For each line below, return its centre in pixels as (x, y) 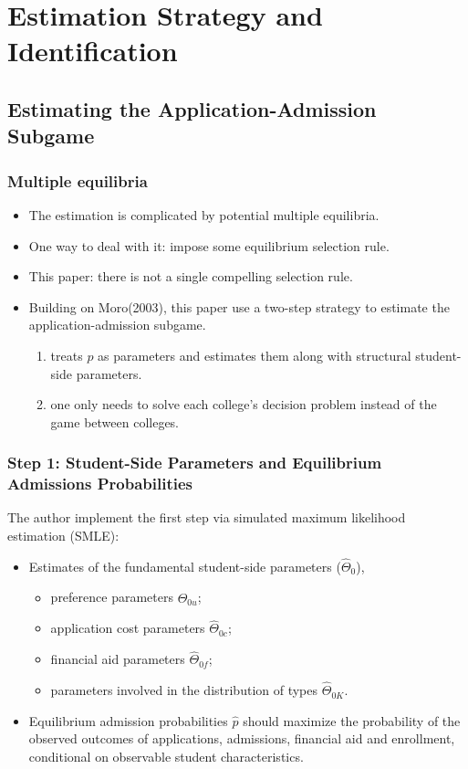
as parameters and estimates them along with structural (255, 355)
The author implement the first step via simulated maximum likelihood (207, 517)
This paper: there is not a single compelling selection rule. (191, 276)
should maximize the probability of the (352, 720)
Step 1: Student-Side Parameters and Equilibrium (195, 463)
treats (67, 355)
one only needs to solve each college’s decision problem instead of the (244, 404)
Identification (93, 51)
